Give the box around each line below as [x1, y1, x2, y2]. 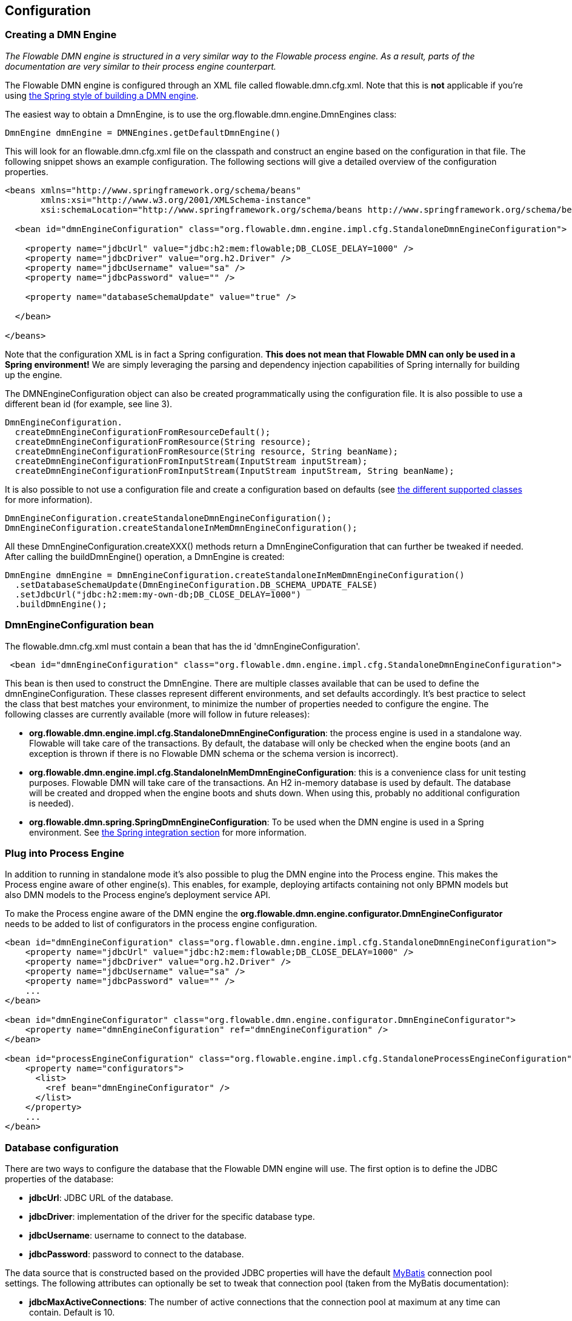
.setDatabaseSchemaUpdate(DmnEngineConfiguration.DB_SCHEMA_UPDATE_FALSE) [15, 579, 378, 590]
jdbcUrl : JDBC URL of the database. [29, 1193, 173, 1203]
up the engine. [5, 369, 62, 380]
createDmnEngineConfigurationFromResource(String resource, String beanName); [15, 446, 399, 456]
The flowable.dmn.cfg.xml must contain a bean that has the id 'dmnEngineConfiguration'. [5, 641, 361, 651]
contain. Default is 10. [29, 1307, 115, 1318]
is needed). [29, 797, 74, 808]
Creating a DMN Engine [5, 28, 117, 41]
